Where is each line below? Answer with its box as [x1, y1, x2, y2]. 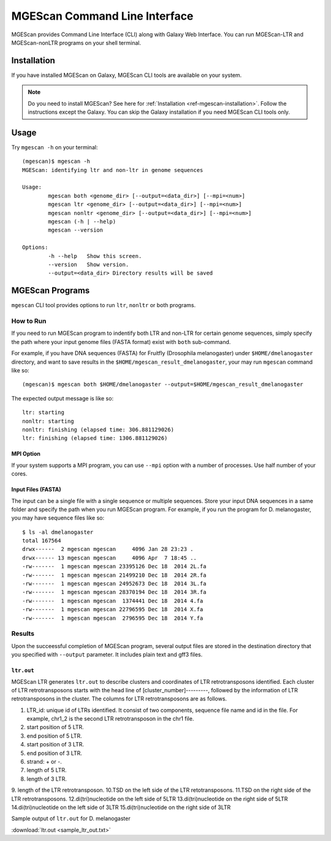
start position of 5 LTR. [26, 724, 84, 731]
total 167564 [22, 538, 61, 544]
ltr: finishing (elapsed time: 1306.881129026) [22, 435, 168, 442]
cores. [11, 470, 28, 477]
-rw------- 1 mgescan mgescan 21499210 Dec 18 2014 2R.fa [22, 571, 207, 579]
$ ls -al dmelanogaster [22, 528, 94, 536]
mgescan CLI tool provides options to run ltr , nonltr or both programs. [11, 302, 196, 309]
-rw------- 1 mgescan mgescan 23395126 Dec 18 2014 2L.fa [22, 563, 207, 570]
